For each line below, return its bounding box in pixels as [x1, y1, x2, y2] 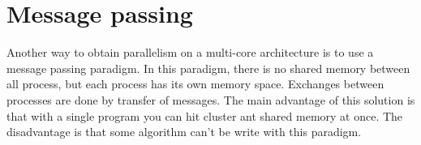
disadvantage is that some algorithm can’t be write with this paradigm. [6, 123, 362, 140]
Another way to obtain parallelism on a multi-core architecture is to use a [6, 44, 374, 61]
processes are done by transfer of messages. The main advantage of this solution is [6, 91, 415, 108]
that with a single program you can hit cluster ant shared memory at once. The [6, 107, 403, 124]
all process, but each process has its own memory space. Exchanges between [6, 75, 384, 92]
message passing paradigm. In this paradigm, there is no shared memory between [6, 59, 410, 76]
